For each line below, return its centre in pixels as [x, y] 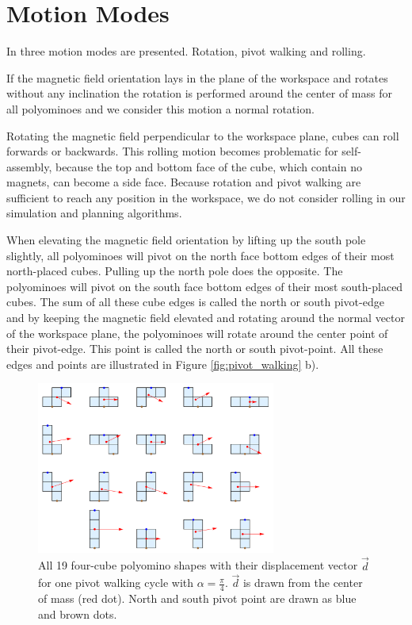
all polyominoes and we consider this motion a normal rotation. [160, 108]
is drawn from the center [303, 583]
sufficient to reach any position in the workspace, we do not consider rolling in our [206, 197]
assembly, [29, 166]
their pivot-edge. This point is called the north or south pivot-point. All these [195, 349]
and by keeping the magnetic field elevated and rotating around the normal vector [206, 318]
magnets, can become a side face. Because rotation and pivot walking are [184, 182]
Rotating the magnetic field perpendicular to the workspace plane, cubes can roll [203, 135]
